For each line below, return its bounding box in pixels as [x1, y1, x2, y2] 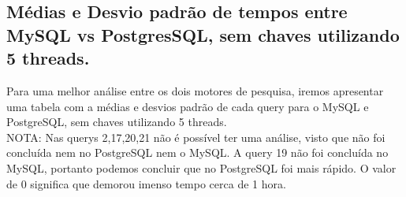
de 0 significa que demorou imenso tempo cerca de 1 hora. [6, 175, 286, 191]
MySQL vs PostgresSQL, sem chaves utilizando [6, 22, 400, 46]
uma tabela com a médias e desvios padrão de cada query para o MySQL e [6, 98, 369, 114]
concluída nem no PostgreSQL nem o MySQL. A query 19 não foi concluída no [6, 144, 389, 161]
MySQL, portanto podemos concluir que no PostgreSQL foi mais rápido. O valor [6, 159, 397, 176]
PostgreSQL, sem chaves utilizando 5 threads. [6, 113, 227, 130]
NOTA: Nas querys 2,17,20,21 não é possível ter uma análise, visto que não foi [6, 128, 386, 145]
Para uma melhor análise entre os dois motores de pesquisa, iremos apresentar [6, 82, 384, 98]
